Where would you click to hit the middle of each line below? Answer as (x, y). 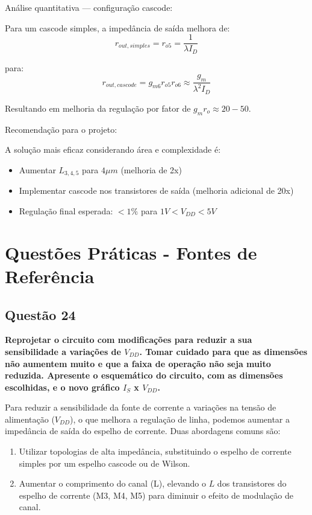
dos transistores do (252, 483)
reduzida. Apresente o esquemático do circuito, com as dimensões (144, 375)
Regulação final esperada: (66, 210)
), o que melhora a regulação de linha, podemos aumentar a (180, 419)
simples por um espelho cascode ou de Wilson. (105, 463)
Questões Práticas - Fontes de (131, 252)
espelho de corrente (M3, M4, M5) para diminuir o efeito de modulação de (156, 495)
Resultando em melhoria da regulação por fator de (98, 108)
